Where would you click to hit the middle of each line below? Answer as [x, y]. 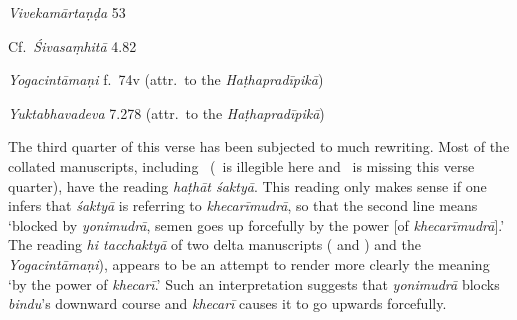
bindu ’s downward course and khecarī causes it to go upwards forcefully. [227, 303]
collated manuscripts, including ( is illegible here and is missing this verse [241, 165]
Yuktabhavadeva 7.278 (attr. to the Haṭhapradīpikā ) [166, 112]
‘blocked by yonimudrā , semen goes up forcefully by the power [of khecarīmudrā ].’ [256, 224]
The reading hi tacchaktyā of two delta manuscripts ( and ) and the [214, 244]
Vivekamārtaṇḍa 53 [67, 12]
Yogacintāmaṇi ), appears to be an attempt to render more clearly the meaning [249, 263]
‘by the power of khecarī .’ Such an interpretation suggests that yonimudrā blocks [254, 283]
